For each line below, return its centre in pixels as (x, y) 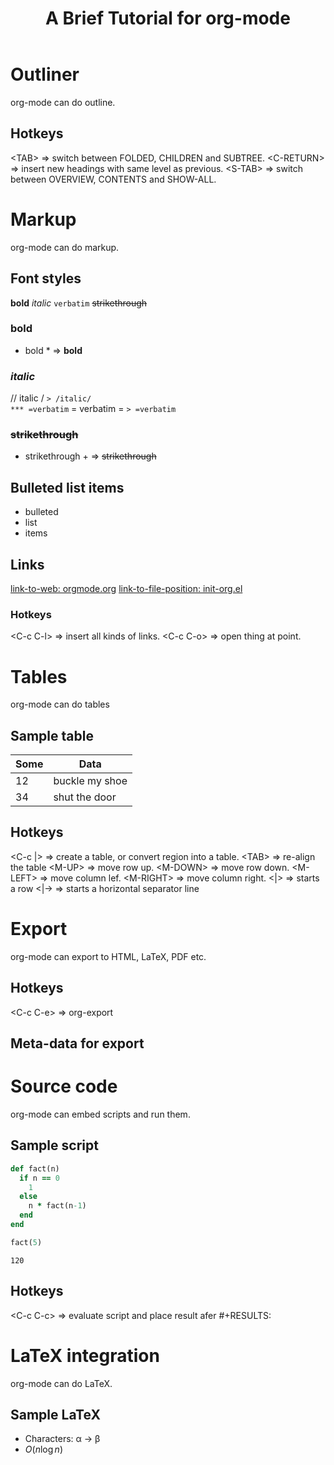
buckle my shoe (90, 781)
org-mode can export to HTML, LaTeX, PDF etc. (108, 956)
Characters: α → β (62, 1439)
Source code (64, 1086)
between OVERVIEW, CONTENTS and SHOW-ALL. (113, 179)
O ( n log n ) (43, 1449)
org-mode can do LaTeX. (61, 1383)
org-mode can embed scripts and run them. (100, 1114)
